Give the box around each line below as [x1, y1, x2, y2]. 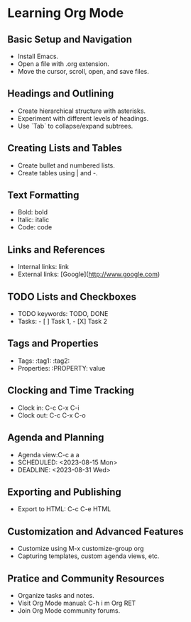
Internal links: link [17, 263, 70, 271]
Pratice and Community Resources [7, 572, 165, 584]
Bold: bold [17, 208, 48, 217]
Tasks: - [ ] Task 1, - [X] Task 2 [17, 317, 108, 326]
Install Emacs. [17, 52, 59, 60]
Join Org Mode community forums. [17, 606, 121, 615]
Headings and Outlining [7, 87, 114, 100]
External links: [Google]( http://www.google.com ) [17, 270, 160, 278]
